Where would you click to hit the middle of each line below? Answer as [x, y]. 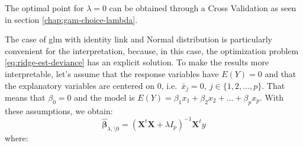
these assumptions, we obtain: [59, 110]
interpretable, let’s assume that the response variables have [112, 73]
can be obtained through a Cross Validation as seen [203, 8]
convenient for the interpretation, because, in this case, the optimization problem [152, 50]
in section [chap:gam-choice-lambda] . [71, 19]
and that [281, 73]
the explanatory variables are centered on [80, 85]
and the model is [104, 97]
